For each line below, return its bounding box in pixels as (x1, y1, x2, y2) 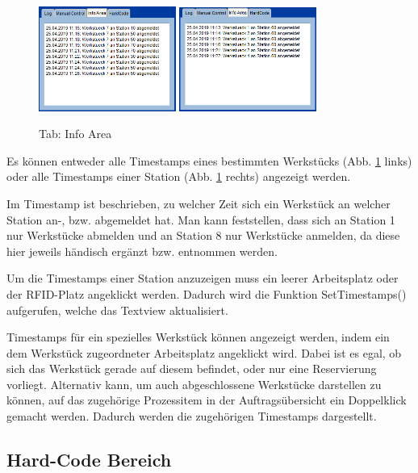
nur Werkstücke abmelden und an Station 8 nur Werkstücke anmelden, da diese (6, 227, 400, 244)
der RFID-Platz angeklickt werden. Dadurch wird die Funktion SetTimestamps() (6, 285, 407, 302)
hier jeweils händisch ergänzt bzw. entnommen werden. (6, 242, 278, 259)
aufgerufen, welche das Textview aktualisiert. (6, 301, 228, 318)
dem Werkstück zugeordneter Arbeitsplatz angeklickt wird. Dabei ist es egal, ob (6, 344, 402, 361)
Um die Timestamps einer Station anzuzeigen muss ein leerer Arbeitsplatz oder (6, 270, 399, 287)
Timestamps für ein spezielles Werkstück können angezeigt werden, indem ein (6, 329, 390, 345)
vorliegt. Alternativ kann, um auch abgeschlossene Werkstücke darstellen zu (6, 375, 382, 392)
